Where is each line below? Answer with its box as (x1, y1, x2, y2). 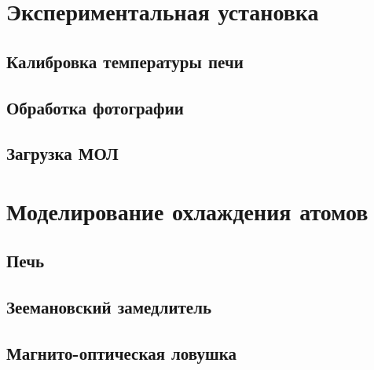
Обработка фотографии (6, 95, 184, 119)
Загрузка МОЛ (6, 141, 119, 165)
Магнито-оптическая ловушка (6, 341, 236, 365)
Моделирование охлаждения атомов (6, 194, 368, 227)
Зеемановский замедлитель (6, 295, 212, 319)
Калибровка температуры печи (6, 49, 244, 73)
